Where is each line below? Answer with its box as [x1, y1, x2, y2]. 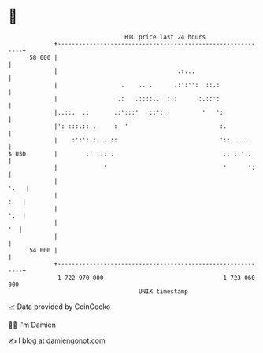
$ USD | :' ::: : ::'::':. [8, 149, 252, 158]
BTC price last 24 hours [124, 33, 206, 41]
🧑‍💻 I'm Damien [8, 320, 57, 329]
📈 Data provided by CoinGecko [8, 302, 111, 311]
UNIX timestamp [138, 287, 189, 296]
